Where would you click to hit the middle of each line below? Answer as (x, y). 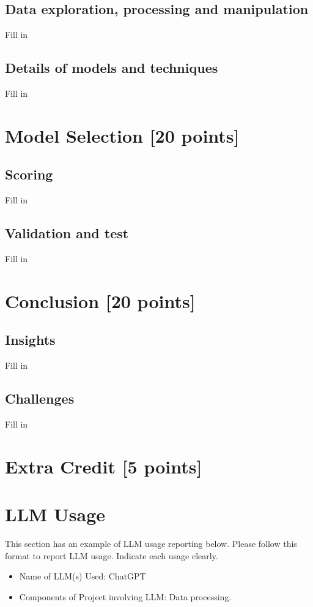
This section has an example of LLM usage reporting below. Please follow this (151, 544)
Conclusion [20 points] (100, 300)
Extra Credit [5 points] (104, 466)
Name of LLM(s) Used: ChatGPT (83, 576)
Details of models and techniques (112, 68)
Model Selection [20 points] (122, 135)
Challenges (40, 398)
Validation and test (67, 233)
